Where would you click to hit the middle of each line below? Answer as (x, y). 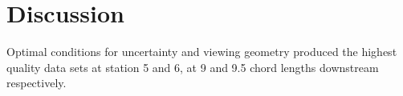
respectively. (37, 83)
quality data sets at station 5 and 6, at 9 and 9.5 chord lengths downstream (193, 67)
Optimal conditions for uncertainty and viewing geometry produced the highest (202, 52)
